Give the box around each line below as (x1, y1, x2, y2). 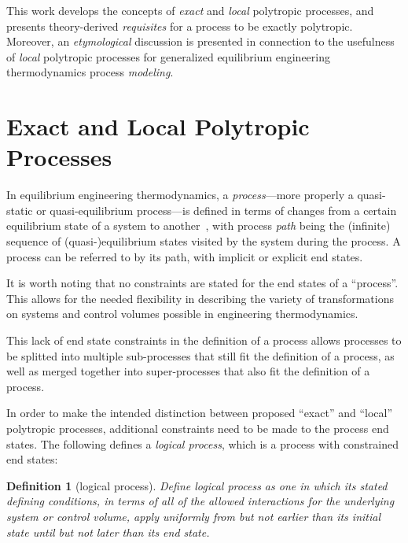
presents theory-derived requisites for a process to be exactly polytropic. (6, 17, 353, 34)
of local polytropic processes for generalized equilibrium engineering (6, 48, 330, 65)
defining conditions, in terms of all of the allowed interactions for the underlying (6, 493, 395, 509)
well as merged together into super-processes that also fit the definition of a (6, 363, 370, 379)
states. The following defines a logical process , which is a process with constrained (6, 435, 399, 452)
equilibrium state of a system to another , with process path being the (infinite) (6, 217, 391, 234)
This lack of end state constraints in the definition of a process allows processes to (6, 332, 402, 349)
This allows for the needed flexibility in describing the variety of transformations (6, 290, 394, 306)
